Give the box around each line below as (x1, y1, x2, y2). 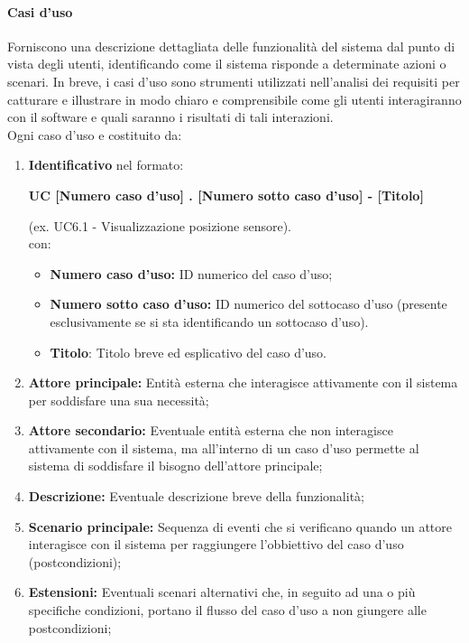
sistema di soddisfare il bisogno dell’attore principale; (28, 456, 323, 475)
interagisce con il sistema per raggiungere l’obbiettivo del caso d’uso (28, 535, 404, 554)
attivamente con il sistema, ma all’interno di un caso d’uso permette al (28, 438, 419, 457)
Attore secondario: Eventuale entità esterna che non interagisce (28, 421, 393, 440)
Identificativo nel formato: (28, 155, 184, 174)
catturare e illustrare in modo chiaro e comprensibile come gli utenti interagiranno (7, 89, 462, 108)
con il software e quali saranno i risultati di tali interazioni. (7, 107, 334, 126)
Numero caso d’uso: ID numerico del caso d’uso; (50, 264, 333, 283)
